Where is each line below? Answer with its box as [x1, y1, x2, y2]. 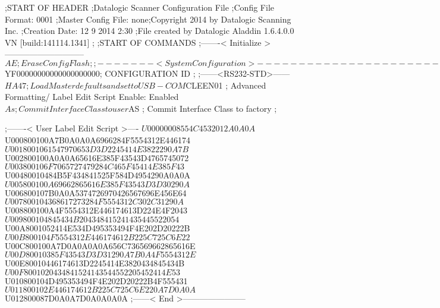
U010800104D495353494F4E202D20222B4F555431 [5, 274, 188, 287]
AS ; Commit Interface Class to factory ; [128, 102, 277, 114]
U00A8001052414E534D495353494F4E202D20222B [5, 221, 190, 234]
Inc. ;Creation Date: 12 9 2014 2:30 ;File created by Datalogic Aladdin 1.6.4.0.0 [5, 24, 294, 37]
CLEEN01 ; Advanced [186, 78, 266, 91]
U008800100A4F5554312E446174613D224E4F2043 [5, 204, 188, 216]
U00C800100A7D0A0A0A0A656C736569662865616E [5, 239, 196, 252]
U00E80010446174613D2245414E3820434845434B [5, 257, 185, 269]
